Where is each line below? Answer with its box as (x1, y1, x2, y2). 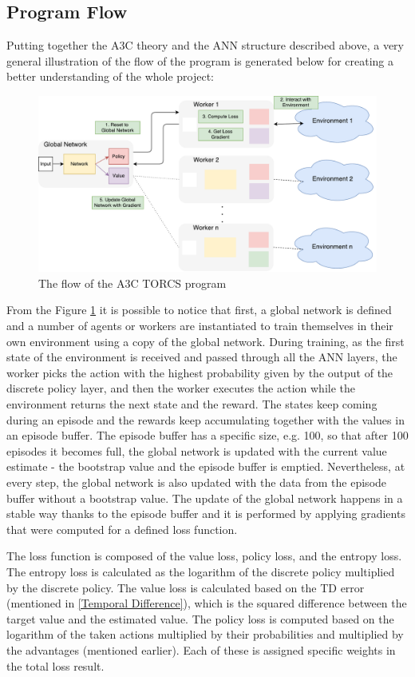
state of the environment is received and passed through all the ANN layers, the (6, 348, 397, 365)
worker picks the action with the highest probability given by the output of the (6, 364, 393, 380)
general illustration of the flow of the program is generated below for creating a (6, 52, 393, 69)
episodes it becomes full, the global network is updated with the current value (6, 442, 387, 459)
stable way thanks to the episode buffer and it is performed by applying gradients (6, 505, 405, 522)
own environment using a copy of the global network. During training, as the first (6, 333, 405, 349)
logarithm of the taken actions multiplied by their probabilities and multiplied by (6, 626, 404, 643)
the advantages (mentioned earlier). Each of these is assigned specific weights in (6, 641, 396, 658)
